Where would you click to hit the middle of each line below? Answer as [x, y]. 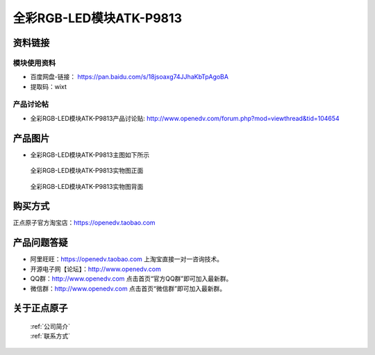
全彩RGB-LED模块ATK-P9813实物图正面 [87, 171]
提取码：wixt [49, 86]
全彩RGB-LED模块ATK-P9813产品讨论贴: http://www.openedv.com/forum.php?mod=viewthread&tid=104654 [185, 118]
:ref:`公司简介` [50, 326]
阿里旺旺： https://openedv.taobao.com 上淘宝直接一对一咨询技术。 [127, 259]
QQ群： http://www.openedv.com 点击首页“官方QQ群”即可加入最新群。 [131, 279]
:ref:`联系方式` [50, 336]
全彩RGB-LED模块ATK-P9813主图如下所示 [90, 155]
